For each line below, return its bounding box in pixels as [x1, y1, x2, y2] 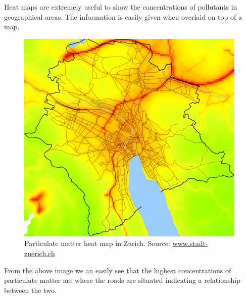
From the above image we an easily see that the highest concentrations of [4, 265, 231, 275]
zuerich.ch [24, 247, 55, 258]
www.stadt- [172, 238, 208, 249]
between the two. [4, 284, 57, 295]
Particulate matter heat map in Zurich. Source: [24, 238, 170, 249]
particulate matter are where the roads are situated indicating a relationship [4, 275, 240, 285]
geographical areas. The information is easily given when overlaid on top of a [4, 11, 242, 22]
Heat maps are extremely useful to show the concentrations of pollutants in [4, 2, 237, 12]
